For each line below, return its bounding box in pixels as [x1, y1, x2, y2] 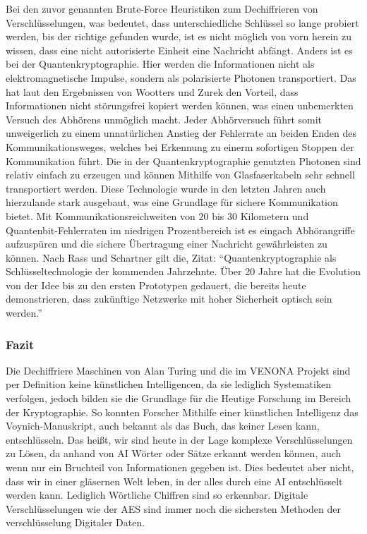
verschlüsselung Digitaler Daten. [6, 515, 145, 530]
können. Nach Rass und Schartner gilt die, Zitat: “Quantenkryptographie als [6, 250, 337, 265]
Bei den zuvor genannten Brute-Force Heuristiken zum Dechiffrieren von [6, 1, 318, 16]
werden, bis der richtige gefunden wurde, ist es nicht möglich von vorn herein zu [6, 29, 352, 44]
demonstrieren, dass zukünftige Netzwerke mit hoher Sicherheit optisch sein [6, 291, 332, 306]
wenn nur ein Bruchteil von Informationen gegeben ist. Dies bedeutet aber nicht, [6, 460, 354, 475]
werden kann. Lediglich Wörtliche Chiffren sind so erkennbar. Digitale [6, 487, 308, 502]
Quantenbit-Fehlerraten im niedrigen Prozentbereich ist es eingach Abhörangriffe [6, 222, 355, 237]
